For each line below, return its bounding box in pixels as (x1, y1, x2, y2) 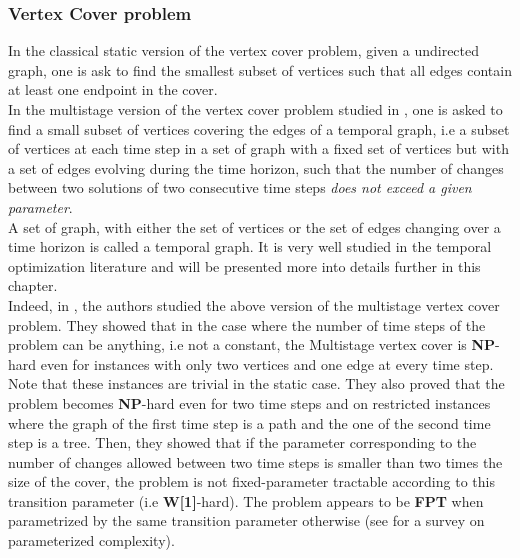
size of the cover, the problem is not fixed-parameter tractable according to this (8, 471, 495, 492)
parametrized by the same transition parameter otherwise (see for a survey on (8, 510, 485, 531)
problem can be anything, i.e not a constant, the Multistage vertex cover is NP (8, 334, 496, 355)
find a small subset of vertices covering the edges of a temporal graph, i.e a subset (8, 118, 510, 139)
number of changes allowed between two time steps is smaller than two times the (8, 451, 503, 472)
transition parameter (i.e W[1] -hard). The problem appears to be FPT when (8, 490, 484, 511)
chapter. (8, 275, 58, 296)
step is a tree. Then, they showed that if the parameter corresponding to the (8, 432, 477, 453)
